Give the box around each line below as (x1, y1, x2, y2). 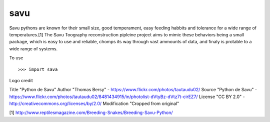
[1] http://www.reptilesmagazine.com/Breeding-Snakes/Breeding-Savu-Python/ (9, 110, 173, 116)
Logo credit (9, 77, 33, 83)
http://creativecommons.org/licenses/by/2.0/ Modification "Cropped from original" (9, 101, 179, 107)
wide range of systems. (9, 45, 58, 52)
